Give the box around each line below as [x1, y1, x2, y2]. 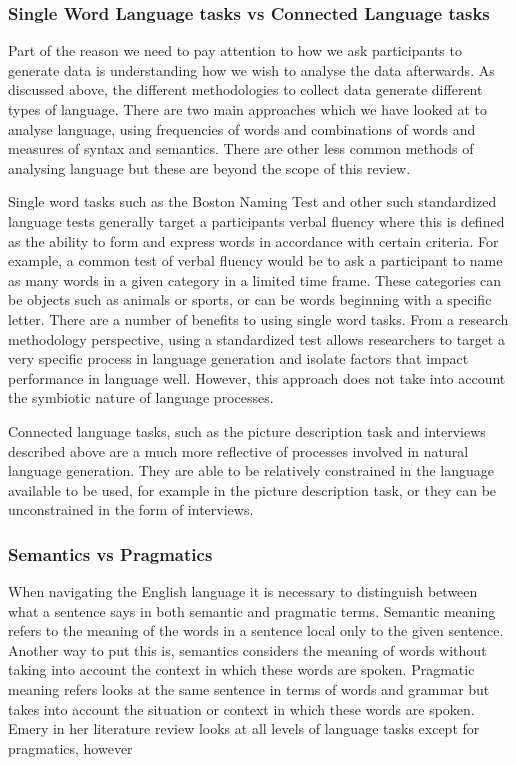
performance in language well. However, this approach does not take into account [8, 367, 506, 388]
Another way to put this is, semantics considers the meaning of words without [8, 639, 487, 660]
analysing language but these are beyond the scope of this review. [8, 157, 411, 178]
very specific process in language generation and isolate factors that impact [8, 348, 469, 369]
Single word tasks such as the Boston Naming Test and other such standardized [8, 191, 497, 212]
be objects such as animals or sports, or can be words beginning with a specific [8, 289, 492, 310]
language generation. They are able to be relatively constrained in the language [8, 460, 494, 481]
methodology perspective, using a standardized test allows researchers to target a [8, 328, 505, 349]
